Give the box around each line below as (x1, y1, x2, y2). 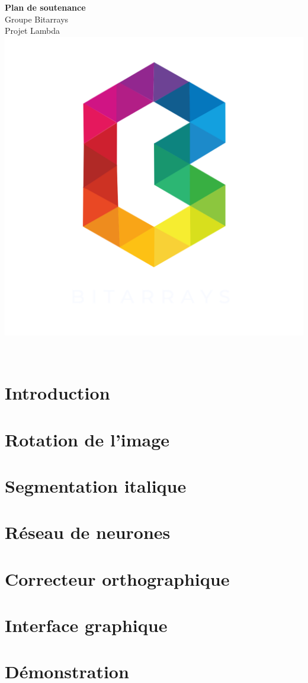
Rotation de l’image (5, 427, 170, 451)
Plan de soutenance (5, 1, 86, 13)
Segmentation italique (5, 473, 187, 497)
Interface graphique (5, 613, 168, 637)
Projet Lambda (5, 24, 60, 37)
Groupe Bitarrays (5, 12, 69, 25)
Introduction (5, 381, 110, 405)
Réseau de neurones (5, 520, 171, 544)
